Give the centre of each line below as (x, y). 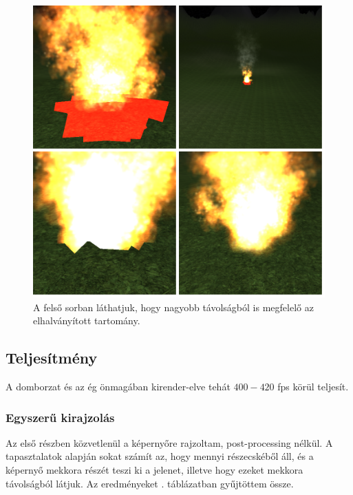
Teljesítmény (52, 358)
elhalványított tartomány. (87, 320)
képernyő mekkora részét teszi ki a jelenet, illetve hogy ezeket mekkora (154, 469)
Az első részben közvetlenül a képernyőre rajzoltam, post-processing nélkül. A (169, 442)
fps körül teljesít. (313, 386)
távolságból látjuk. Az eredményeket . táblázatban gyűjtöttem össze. (150, 483)
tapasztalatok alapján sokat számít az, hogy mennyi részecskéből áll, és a (160, 456)
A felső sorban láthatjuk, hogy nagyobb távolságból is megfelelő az (173, 307)
